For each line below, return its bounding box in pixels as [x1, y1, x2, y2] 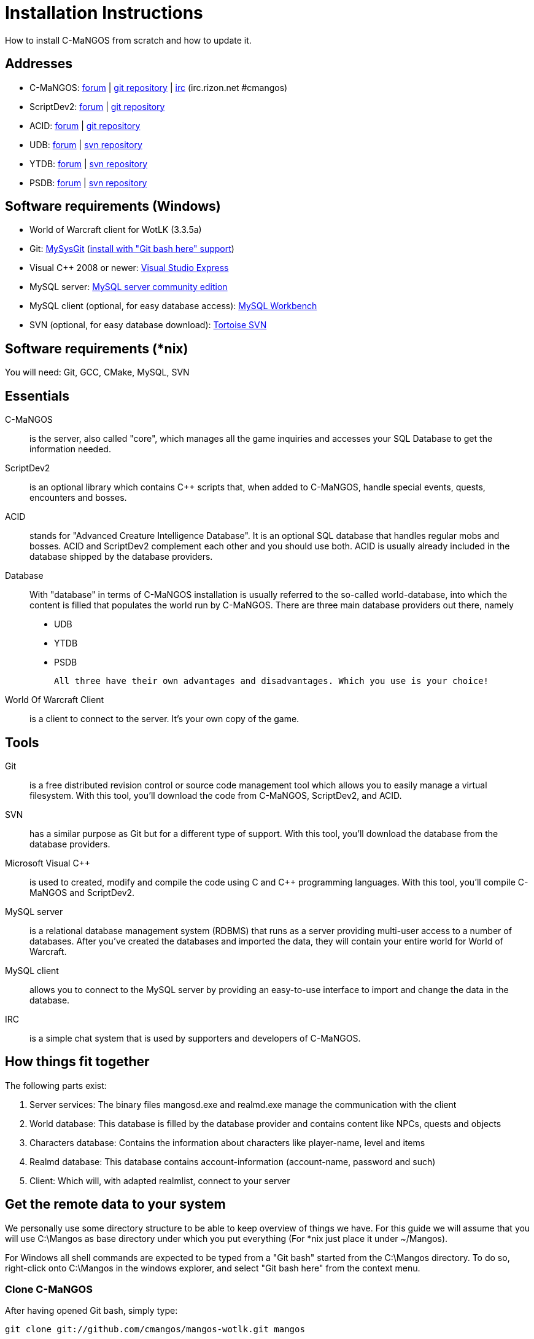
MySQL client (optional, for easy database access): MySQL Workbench [29, 300, 317, 312]
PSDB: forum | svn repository [29, 177, 147, 188]
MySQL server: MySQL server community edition [29, 281, 228, 293]
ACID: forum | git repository [29, 120, 141, 131]
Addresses [5, 56, 73, 72]
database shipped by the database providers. [29, 551, 213, 562]
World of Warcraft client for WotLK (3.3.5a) [29, 224, 202, 235]
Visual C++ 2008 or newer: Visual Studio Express [29, 262, 229, 273]
